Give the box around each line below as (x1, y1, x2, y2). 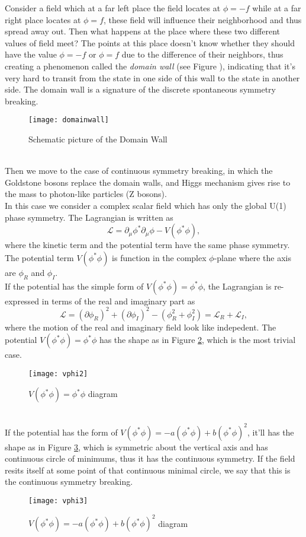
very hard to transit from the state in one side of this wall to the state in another (5, 71, 300, 84)
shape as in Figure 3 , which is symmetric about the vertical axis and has (5, 440, 268, 453)
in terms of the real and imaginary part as (41, 294, 195, 307)
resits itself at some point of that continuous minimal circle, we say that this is (5, 463, 291, 476)
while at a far (252, 2, 301, 14)
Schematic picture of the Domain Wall (28, 133, 168, 145)
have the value (5, 48, 57, 61)
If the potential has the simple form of (5, 279, 144, 292)
